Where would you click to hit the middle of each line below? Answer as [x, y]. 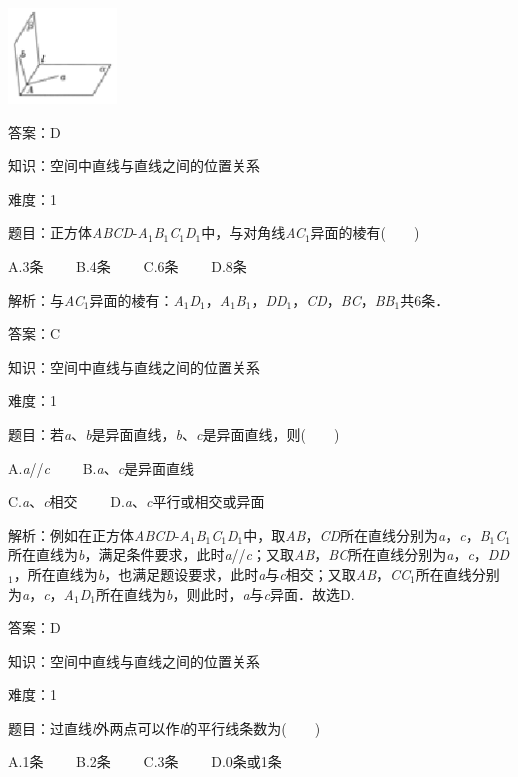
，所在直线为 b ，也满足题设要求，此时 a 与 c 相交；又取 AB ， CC [212, 573]
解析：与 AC [46, 299]
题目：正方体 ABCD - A [78, 232]
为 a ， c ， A [41, 593]
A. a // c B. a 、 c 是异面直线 [101, 467]
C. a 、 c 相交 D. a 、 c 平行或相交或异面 [136, 501]
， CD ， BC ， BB [343, 299]
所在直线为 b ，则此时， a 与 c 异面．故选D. [225, 593]
